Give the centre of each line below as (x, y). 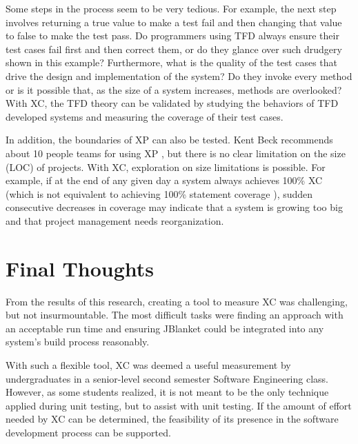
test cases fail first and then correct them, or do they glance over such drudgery (174, 49)
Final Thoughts (80, 268)
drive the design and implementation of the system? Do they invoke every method (179, 75)
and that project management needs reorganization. (115, 220)
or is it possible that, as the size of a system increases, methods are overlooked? (174, 89)
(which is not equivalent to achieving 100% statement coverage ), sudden (159, 193)
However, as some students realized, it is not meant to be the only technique (167, 392)
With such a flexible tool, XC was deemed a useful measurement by (148, 365)
